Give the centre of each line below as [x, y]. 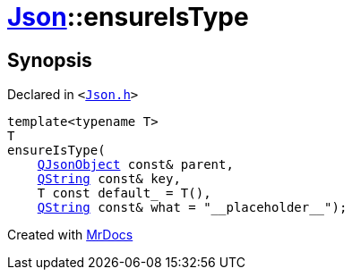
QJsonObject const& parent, [135, 165]
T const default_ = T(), [124, 193]
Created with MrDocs [70, 235]
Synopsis [50, 60]
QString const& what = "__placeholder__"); [192, 208]
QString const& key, [109, 179]
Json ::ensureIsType [128, 17]
